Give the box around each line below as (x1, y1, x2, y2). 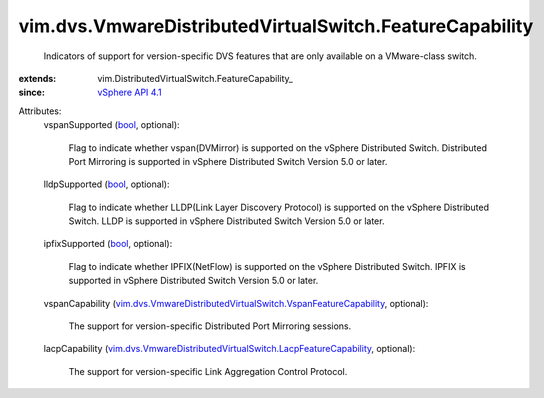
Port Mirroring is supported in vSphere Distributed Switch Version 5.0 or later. (68, 155, 388, 167)
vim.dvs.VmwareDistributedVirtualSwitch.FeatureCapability (18, 15, 534, 37)
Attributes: (18, 105, 62, 117)
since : (18, 86, 45, 99)
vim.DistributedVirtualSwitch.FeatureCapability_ (97, 72, 294, 84)
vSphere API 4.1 (97, 86, 162, 99)
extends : (18, 72, 57, 84)
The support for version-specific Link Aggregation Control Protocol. (68, 365, 348, 377)
